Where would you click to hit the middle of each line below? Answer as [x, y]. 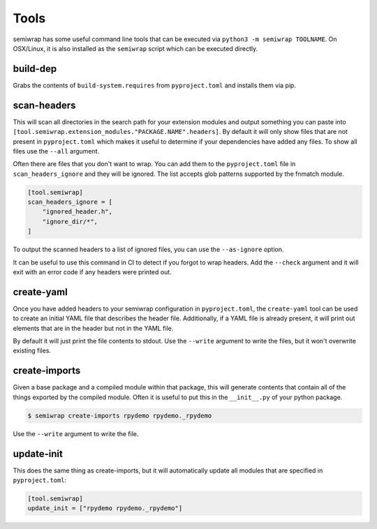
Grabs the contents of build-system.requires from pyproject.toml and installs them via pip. [155, 85]
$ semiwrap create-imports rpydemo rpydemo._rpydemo [120, 416]
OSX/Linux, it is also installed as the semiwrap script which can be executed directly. [135, 48]
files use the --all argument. [56, 151]
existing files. [32, 351]
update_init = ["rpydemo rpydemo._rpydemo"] [105, 508]
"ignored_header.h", [77, 212]
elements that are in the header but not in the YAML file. [93, 328]
